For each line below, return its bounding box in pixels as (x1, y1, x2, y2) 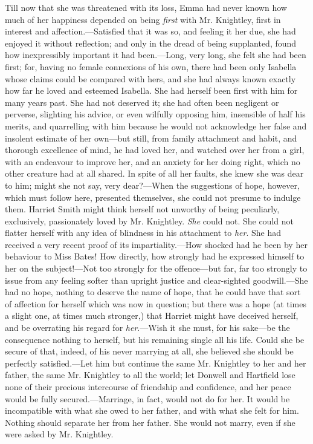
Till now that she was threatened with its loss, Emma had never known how (5, 1, 287, 13)
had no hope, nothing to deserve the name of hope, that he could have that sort (5, 286, 301, 298)
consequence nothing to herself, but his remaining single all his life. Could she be (5, 333, 305, 345)
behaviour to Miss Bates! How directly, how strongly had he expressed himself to (5, 250, 305, 263)
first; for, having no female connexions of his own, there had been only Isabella (5, 60, 297, 73)
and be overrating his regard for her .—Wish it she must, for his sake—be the (5, 321, 290, 334)
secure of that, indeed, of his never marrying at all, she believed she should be (5, 345, 294, 357)
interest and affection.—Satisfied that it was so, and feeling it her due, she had (5, 25, 296, 38)
